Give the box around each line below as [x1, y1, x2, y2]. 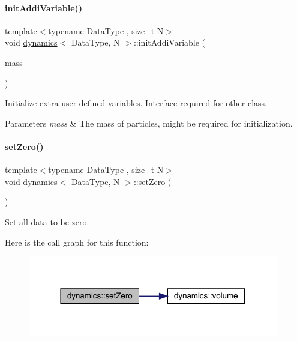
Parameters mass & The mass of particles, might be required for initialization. [5, 116, 293, 129]
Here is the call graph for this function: [5, 235, 149, 248]
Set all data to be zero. [5, 215, 89, 228]
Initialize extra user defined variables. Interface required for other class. [5, 97, 267, 109]
